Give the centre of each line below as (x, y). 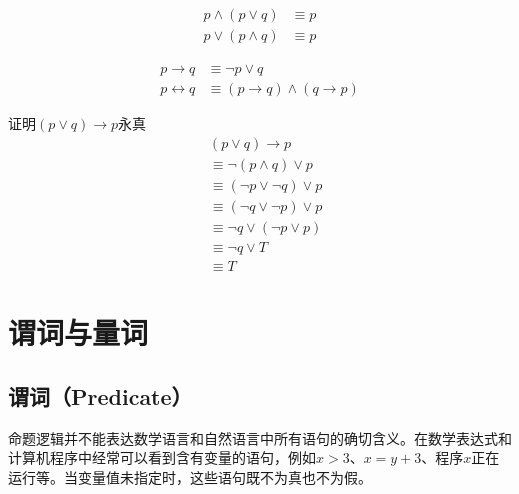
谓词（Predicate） (100, 395)
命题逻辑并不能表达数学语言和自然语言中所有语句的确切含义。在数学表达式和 (260, 437)
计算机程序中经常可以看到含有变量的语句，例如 (162, 457)
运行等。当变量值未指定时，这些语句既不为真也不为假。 (190, 476)
